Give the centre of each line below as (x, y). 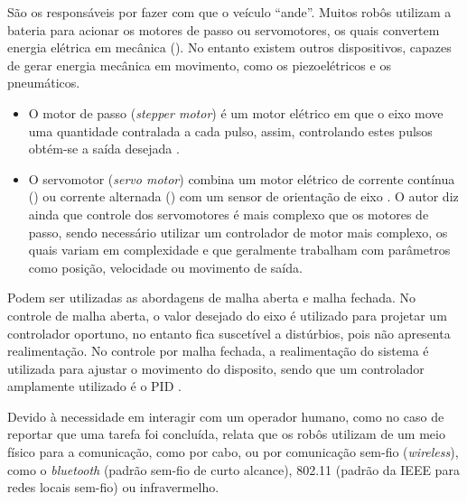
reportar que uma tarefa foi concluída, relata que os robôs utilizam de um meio (226, 434)
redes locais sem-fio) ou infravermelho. (113, 487)
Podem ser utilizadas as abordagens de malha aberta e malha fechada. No (212, 298)
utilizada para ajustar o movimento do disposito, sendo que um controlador (216, 368)
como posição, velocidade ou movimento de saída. (165, 267)
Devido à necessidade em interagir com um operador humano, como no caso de (226, 416)
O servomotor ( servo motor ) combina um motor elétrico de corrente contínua (242, 178)
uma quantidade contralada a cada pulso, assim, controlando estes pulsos (230, 130)
